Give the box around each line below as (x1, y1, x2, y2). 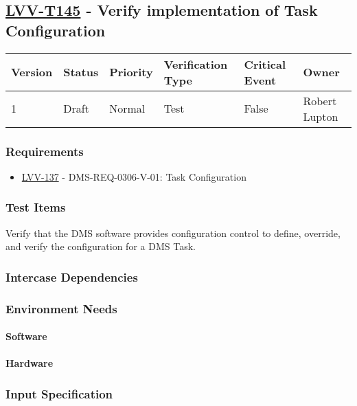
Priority (109, 64, 153, 80)
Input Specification (5, 385, 113, 402)
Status (63, 64, 99, 80)
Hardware (5, 356, 54, 370)
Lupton (303, 108, 338, 124)
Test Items (5, 199, 66, 216)
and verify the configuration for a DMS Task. (5, 239, 196, 253)
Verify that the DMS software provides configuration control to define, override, (5, 225, 341, 240)
